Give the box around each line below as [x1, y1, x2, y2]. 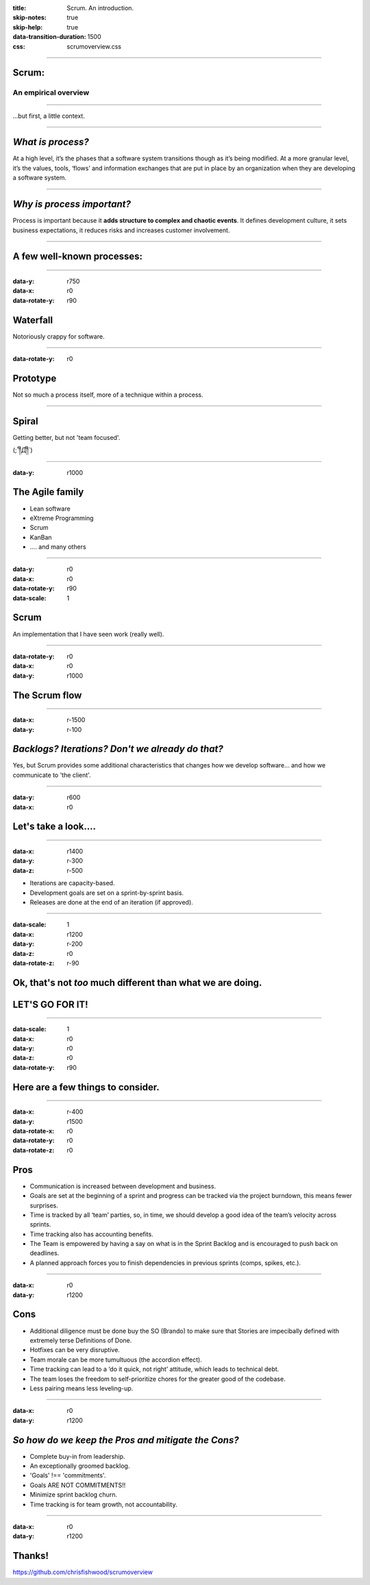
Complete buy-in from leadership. [29, 1452, 125, 1460]
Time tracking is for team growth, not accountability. [29, 1500, 177, 1508]
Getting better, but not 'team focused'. [12, 433, 121, 441]
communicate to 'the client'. [12, 771, 92, 779]
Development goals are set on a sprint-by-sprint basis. [29, 888, 184, 897]
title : [12, 4, 27, 12]
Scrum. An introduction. [66, 4, 134, 12]
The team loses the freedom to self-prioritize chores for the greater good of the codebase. [29, 1375, 286, 1383]
